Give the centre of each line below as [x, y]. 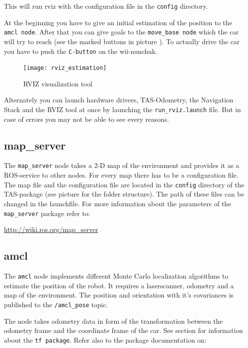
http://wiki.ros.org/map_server [51, 229]
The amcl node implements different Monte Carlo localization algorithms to [116, 276]
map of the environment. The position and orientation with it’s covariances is [119, 295]
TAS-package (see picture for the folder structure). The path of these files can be [124, 194]
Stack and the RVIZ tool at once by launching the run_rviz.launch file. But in [123, 109]
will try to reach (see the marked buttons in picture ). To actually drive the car [122, 41]
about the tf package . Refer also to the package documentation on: [105, 340]
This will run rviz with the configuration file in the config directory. [106, 6]
